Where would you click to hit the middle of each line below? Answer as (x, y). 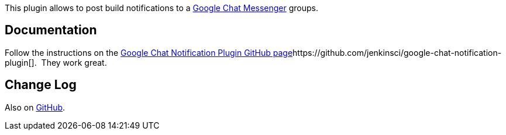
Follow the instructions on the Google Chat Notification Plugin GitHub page (149, 52)
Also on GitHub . (35, 107)
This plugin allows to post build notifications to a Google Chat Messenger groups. (162, 8)
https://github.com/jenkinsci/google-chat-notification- (397, 52)
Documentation (51, 30)
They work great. (74, 62)
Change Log (41, 85)
